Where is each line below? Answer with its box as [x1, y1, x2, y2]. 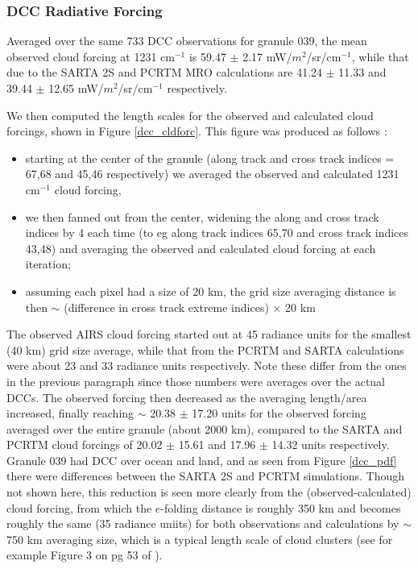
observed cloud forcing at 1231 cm [6, 48, 175, 64]
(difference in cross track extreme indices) [64, 298, 269, 315]
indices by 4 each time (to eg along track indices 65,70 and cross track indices [25, 224, 409, 241]
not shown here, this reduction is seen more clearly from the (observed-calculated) [6, 484, 412, 500]
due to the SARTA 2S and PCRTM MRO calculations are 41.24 [6, 64, 323, 81]
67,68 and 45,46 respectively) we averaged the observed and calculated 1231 [25, 165, 399, 182]
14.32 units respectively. [271, 436, 390, 453]
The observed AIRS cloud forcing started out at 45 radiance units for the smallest [6, 326, 412, 343]
